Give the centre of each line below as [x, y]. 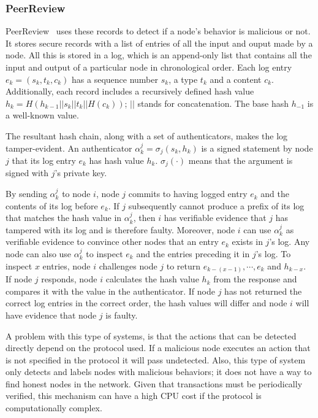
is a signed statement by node [257, 148]
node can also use [39, 254]
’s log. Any [290, 242]
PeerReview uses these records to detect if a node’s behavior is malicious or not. [158, 31]
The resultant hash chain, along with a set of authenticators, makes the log [147, 135]
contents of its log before [52, 205]
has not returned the [263, 291]
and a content [236, 79]
